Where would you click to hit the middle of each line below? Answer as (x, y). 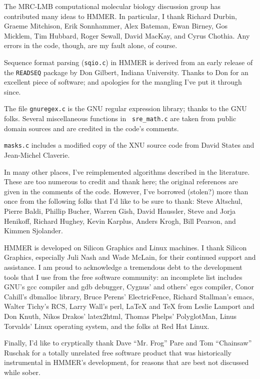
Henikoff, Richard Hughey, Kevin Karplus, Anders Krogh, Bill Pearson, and (120, 221)
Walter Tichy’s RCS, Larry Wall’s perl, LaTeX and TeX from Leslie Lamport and (129, 306)
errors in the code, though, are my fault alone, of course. (91, 45)
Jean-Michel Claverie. (37, 155)
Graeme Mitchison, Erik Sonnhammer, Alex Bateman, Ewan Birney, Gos (116, 26)
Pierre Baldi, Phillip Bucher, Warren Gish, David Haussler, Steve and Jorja (120, 211)
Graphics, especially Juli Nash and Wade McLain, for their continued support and (130, 257)
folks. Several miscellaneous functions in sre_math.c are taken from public (120, 118)
